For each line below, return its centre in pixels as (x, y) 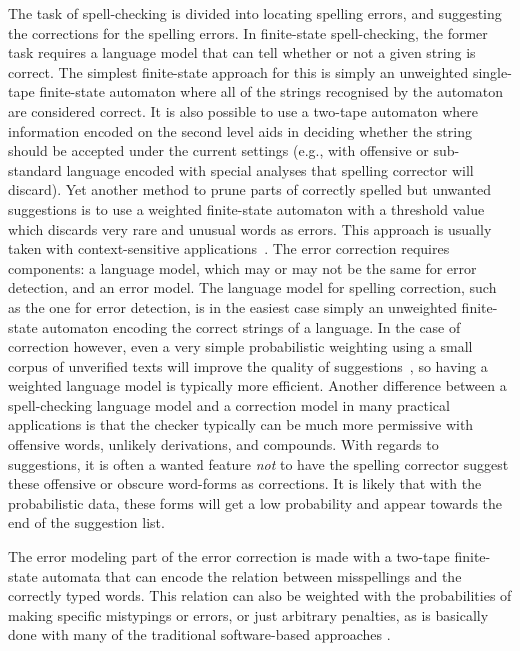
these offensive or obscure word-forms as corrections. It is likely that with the (245, 483)
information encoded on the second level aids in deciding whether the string (240, 130)
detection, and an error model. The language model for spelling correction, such (252, 287)
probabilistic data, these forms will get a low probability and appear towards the (255, 502)
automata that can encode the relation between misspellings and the (252, 575)
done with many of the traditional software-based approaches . (199, 634)
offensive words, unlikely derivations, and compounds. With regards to (223, 444)
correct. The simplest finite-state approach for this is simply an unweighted (238, 71)
